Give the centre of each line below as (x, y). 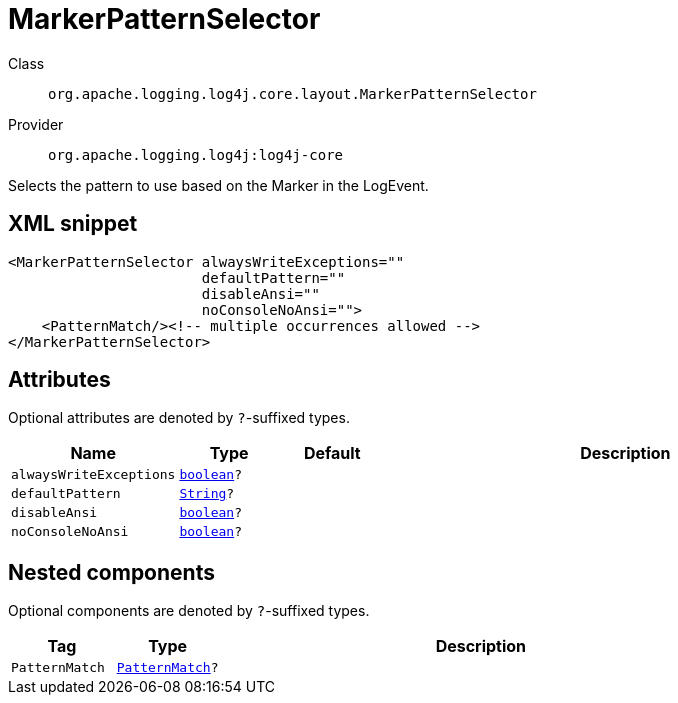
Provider (36, 124)
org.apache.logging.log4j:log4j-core (196, 154)
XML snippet (73, 224)
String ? (207, 494)
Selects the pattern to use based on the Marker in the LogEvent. (218, 185)
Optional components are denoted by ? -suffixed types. (189, 611)
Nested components (111, 572)
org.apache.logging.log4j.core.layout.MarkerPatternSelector (292, 93)
